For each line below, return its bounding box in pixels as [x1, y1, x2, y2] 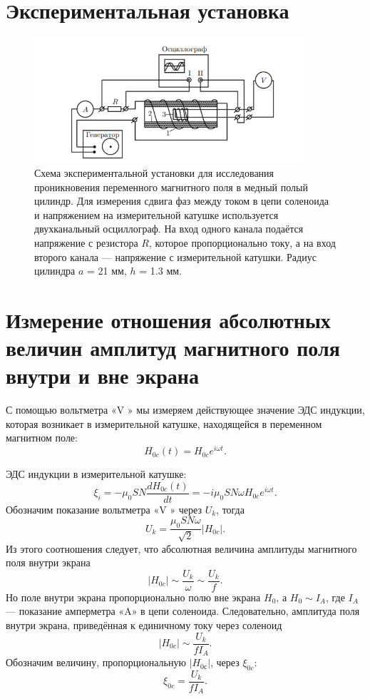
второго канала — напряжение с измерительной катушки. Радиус [34, 249, 317, 264]
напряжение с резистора [34, 235, 138, 250]
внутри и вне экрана [6, 361, 199, 390]
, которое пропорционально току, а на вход [148, 235, 336, 250]
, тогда [216, 501, 245, 516]
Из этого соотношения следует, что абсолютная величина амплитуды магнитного [6, 541, 357, 556]
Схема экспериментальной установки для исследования [34, 165, 274, 180]
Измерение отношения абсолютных [6, 305, 331, 334]
